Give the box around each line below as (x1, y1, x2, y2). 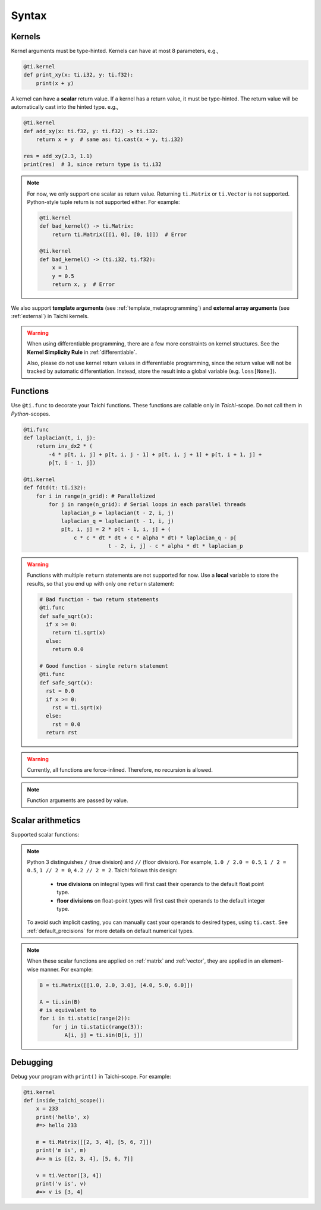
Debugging (11, 1057, 53, 1067)
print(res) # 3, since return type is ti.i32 (23, 161, 162, 168)
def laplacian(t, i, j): (23, 435, 96, 441)
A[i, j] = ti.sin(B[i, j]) (64, 1032, 143, 1039)
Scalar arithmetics (11, 815, 81, 826)
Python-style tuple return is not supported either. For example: (27, 198, 181, 205)
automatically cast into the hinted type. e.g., (11, 103, 119, 111)
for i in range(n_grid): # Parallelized (36, 492, 156, 499)
